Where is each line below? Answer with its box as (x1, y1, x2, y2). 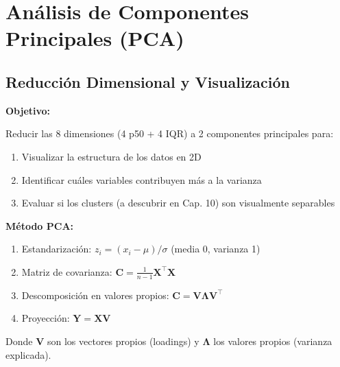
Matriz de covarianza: (21, 264, 112, 279)
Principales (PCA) (5, 24, 184, 52)
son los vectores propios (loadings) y (47, 333, 199, 348)
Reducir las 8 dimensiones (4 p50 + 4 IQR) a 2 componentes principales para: (5, 126, 334, 141)
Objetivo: (5, 103, 51, 117)
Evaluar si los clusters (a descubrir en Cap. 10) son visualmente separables (21, 196, 335, 210)
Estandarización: (21, 241, 92, 256)
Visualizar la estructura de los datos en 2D (21, 149, 202, 163)
